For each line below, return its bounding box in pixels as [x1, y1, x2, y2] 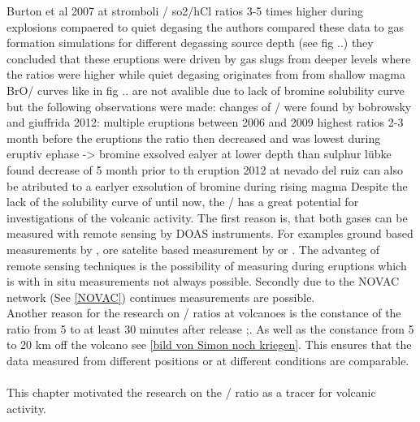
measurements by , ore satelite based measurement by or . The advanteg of [6, 240, 379, 257]
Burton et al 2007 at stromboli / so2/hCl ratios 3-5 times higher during [6, 2, 363, 19]
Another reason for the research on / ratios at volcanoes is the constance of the [6, 304, 401, 321]
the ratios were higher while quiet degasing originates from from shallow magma [6, 66, 405, 83]
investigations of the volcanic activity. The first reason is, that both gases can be [6, 209, 408, 226]
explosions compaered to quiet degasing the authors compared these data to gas [6, 18, 404, 35]
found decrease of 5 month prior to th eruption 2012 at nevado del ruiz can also [6, 161, 404, 178]
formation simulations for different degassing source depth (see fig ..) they [6, 34, 374, 51]
